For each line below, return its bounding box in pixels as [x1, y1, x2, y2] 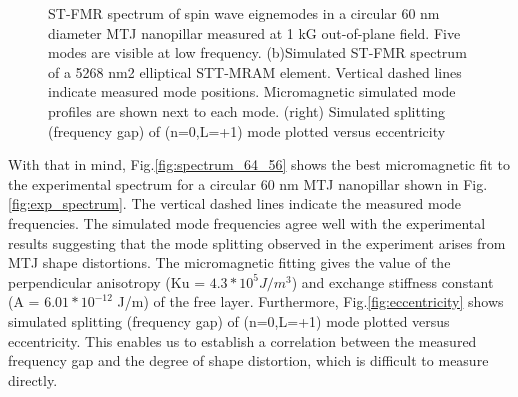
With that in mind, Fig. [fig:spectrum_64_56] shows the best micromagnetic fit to [8, 154, 510, 175]
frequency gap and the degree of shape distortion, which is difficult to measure [8, 350, 489, 371]
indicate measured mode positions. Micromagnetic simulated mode [48, 81, 456, 102]
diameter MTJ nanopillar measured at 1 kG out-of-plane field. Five [48, 22, 461, 43]
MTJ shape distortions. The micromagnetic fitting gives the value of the [8, 252, 451, 273]
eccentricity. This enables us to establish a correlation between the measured [8, 330, 477, 351]
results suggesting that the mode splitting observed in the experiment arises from [8, 232, 506, 253]
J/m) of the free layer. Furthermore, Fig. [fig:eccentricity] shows [117, 291, 504, 312]
